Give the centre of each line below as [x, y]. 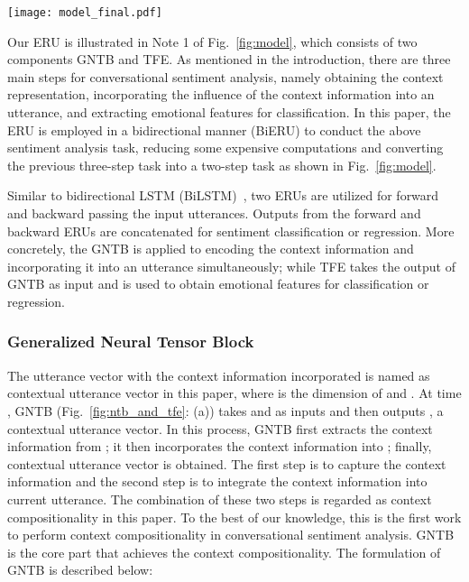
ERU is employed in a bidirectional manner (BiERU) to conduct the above [214, 129]
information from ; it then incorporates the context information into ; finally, [220, 446]
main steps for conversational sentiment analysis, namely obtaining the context [225, 76]
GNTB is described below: [80, 570]
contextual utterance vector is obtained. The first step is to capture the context [227, 463]
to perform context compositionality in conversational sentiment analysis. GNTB [231, 535]
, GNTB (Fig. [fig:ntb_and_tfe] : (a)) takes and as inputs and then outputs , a [225, 410]
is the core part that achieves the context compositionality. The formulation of [224, 552]
